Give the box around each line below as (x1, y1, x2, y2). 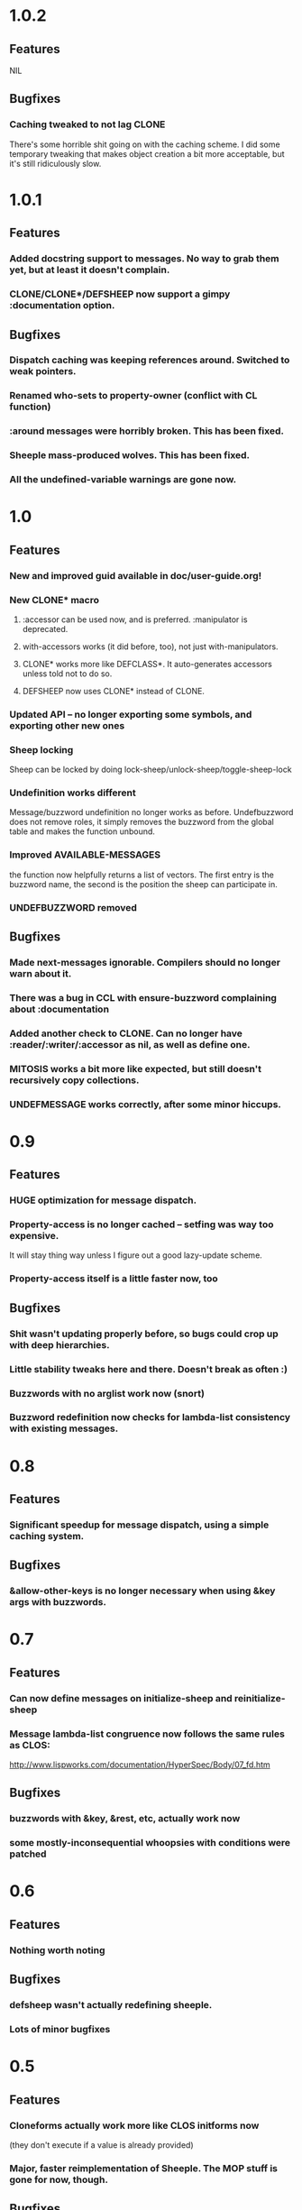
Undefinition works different (9, 786, 137, 799)
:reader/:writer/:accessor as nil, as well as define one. (9, 1038, 251, 1050)
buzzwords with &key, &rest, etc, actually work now (9, 1812, 241, 1825)
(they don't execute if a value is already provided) (9, 2139, 194, 2150)
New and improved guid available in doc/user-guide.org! (9, 569, 262, 582)
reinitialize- (233, 1692, 286, 1704)
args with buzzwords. (9, 1596, 106, 1609)
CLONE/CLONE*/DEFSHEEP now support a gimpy (9, 288, 231, 300)
